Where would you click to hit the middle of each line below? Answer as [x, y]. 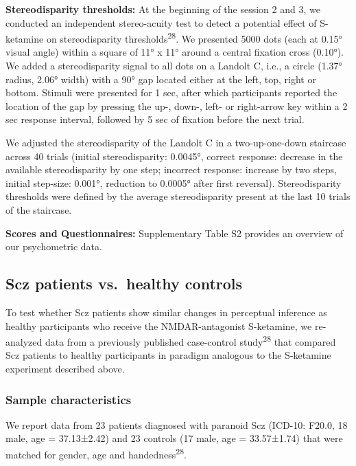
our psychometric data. [54, 246]
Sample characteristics [69, 399]
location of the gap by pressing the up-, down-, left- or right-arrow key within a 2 [177, 106]
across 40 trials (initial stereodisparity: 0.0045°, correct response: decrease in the [174, 156]
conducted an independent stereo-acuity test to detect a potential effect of [161, 22]
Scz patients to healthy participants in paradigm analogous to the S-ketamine [168, 355]
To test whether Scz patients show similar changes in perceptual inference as [166, 312]
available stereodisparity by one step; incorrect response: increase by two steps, [171, 169]
